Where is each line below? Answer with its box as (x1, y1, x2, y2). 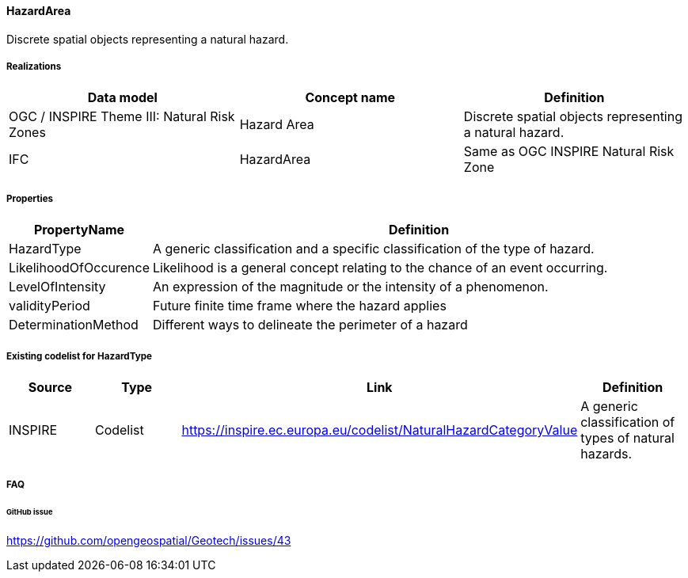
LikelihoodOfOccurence (9, 260, 150, 276)
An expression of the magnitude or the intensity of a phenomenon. (153, 279, 549, 295)
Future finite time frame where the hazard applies (153, 298, 447, 314)
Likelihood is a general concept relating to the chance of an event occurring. (153, 260, 608, 276)
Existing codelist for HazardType (6, 350, 152, 362)
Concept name (305, 89, 396, 106)
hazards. (580, 445, 633, 462)
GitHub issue (6, 508, 53, 517)
